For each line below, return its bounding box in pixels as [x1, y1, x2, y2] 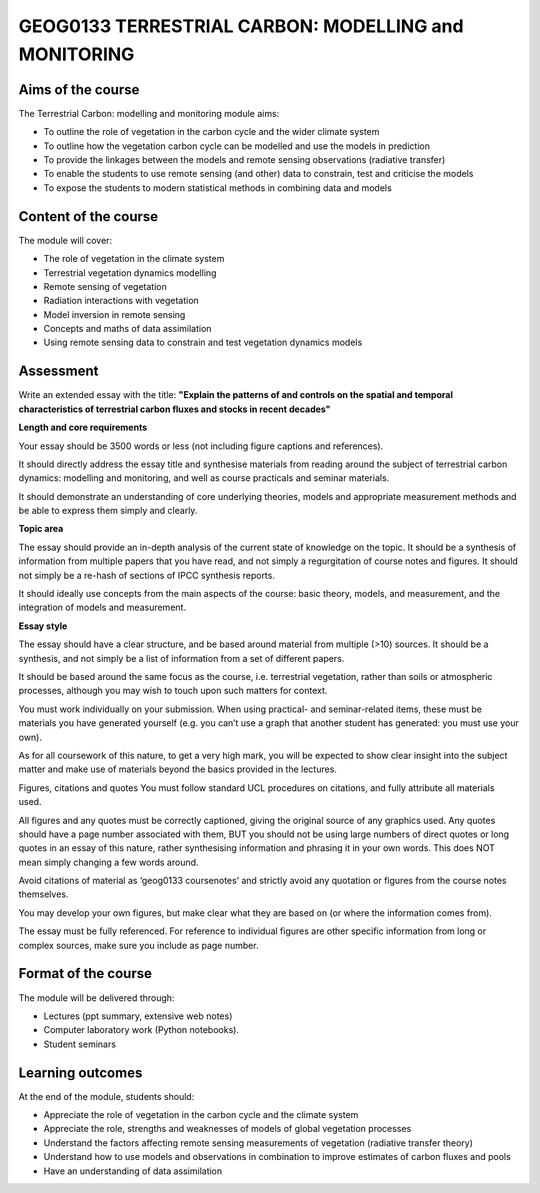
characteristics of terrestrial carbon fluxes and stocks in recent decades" [18, 403, 331, 415]
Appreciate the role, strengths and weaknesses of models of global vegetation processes [43, 1123, 412, 1135]
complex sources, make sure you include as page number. [18, 939, 259, 951]
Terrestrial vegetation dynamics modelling [43, 266, 217, 279]
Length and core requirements [18, 421, 148, 434]
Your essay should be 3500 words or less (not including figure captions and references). [18, 440, 384, 452]
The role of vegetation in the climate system [43, 253, 225, 265]
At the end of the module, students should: [18, 1090, 195, 1102]
